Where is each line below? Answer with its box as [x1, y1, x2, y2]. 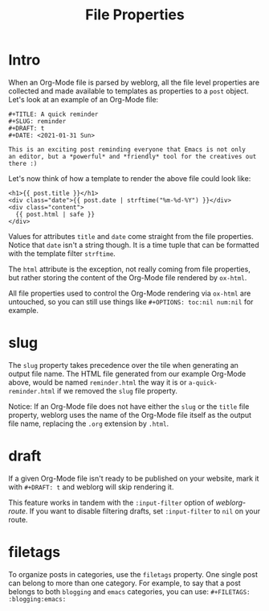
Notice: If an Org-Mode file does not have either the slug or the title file [8, 401, 250, 411]
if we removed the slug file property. [57, 386, 178, 395]
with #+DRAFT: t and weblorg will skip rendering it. [8, 481, 174, 492]
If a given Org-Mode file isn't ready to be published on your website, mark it [8, 473, 259, 483]
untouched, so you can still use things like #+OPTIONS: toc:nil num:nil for [8, 296, 254, 307]
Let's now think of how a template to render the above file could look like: [8, 173, 251, 183]
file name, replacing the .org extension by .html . [8, 419, 169, 428]
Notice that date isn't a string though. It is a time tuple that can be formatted [8, 240, 259, 250]
